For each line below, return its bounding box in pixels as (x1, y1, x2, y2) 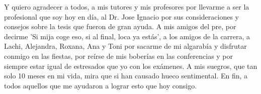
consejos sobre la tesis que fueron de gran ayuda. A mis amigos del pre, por (4, 21, 236, 32)
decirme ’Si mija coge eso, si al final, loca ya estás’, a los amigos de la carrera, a (4, 31, 250, 41)
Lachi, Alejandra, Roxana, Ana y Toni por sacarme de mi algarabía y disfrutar (4, 41, 247, 51)
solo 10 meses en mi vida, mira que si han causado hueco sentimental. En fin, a (4, 70, 248, 81)
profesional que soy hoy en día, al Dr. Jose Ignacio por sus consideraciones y (4, 11, 239, 22)
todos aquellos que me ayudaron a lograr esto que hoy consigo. (4, 80, 197, 90)
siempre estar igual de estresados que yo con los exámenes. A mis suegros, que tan (4, 60, 257, 71)
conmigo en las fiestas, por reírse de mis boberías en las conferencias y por (4, 50, 233, 61)
